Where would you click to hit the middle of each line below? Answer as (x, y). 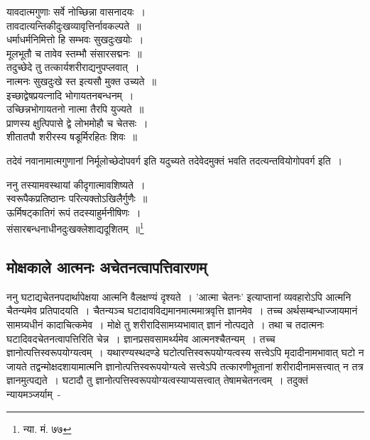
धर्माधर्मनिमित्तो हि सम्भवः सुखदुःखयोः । (75, 39)
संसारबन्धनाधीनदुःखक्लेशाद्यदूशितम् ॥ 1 (75, 227)
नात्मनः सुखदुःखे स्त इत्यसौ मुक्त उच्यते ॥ (81, 81)
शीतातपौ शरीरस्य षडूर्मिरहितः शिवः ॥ (72, 137)
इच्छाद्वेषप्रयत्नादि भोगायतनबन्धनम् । (70, 95)
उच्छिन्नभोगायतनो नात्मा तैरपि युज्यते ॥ (75, 109)
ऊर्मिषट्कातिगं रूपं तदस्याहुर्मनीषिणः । (74, 212)
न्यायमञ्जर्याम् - (34, 394)
